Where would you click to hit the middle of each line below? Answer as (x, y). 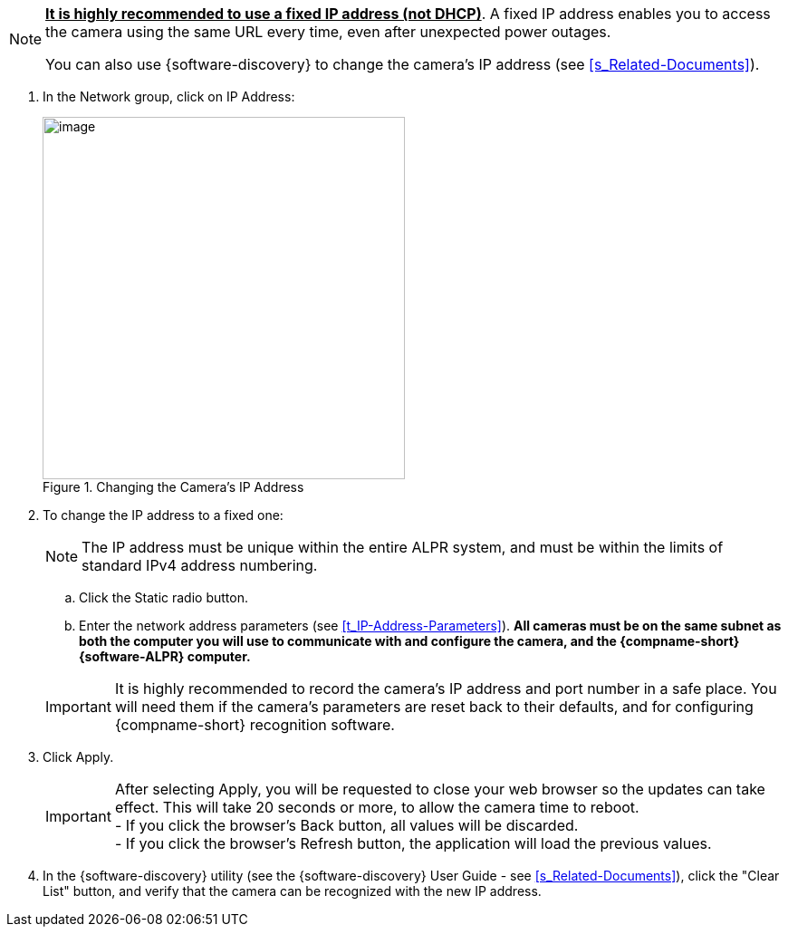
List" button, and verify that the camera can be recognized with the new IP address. (292, 891)
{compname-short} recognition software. (255, 725)
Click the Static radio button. (163, 597)
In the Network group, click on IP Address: (169, 96)
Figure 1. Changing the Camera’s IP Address (173, 487)
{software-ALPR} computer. (165, 656)
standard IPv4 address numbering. (200, 565)
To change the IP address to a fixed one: (163, 515)
